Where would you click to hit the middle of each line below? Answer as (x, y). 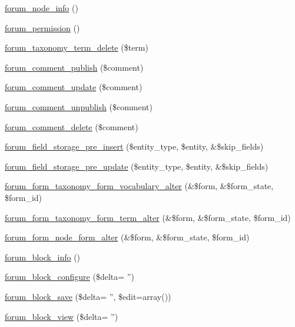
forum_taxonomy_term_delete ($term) (77, 47)
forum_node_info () (42, 8)
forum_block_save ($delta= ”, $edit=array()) (88, 296)
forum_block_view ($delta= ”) (62, 316)
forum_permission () (42, 27)
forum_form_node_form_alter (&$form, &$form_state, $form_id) (127, 237)
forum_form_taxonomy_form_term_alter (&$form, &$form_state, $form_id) (148, 217)
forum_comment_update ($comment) (74, 87)
